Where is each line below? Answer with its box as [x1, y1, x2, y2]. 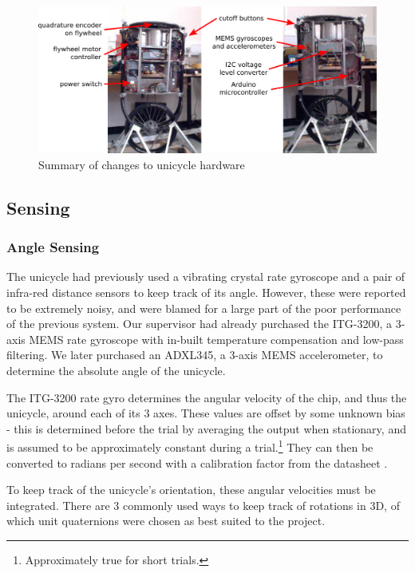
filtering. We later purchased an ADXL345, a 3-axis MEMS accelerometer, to [6, 346, 383, 363]
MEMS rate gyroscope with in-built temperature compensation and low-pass [29, 330, 404, 347]
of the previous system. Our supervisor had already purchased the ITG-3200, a [6, 315, 393, 332]
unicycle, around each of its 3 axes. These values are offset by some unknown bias [6, 405, 405, 421]
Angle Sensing [6, 237, 100, 257]
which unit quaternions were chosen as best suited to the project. [6, 512, 326, 529]
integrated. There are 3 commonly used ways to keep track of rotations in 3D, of [6, 496, 400, 513]
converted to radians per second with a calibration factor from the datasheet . [6, 454, 388, 471]
